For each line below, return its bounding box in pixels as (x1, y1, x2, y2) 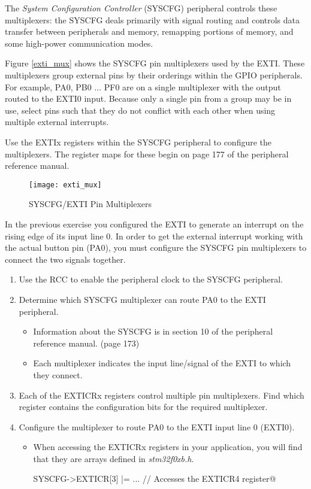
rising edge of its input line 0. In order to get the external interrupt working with (5, 229, 303, 242)
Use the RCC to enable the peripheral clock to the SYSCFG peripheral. (19, 273, 283, 285)
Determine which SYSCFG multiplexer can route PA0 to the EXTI (19, 293, 266, 305)
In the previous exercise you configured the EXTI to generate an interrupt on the (5, 217, 304, 230)
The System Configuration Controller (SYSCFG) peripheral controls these (5, 2, 277, 14)
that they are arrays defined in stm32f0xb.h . (33, 452, 194, 464)
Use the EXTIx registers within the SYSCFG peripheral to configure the (5, 135, 272, 148)
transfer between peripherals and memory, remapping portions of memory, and (5, 25, 294, 38)
